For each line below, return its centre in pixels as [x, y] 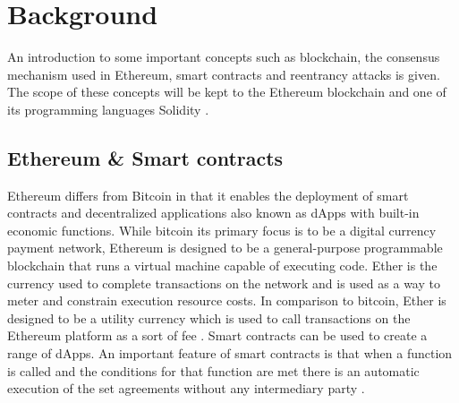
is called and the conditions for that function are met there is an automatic [213, 370]
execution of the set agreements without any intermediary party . [186, 388]
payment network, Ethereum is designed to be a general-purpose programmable [225, 248]
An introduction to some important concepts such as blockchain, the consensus [224, 57]
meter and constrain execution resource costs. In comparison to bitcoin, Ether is [227, 300]
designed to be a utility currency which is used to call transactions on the [209, 317]
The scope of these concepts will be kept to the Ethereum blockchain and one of [227, 92]
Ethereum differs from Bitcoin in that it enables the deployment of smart [208, 195]
